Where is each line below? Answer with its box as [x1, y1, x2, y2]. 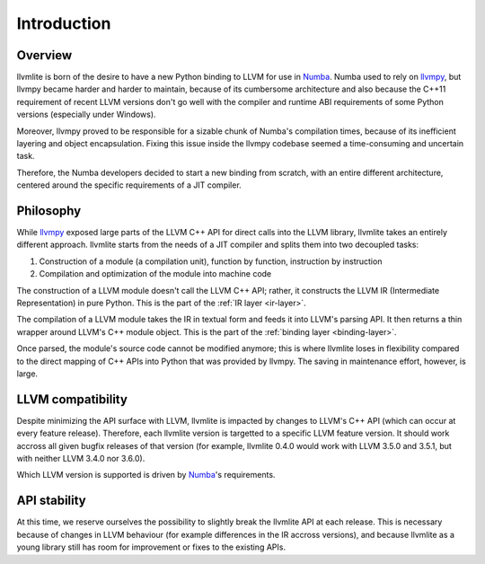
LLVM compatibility [16, 392, 128, 407]
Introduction [16, 13, 111, 33]
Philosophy [16, 203, 82, 218]
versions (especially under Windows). [16, 109, 156, 120]
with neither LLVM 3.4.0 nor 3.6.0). [16, 454, 145, 464]
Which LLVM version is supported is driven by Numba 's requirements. [16, 470, 276, 480]
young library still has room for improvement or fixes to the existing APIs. [16, 542, 287, 552]
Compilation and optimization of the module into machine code [39, 269, 272, 279]
